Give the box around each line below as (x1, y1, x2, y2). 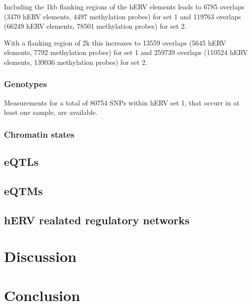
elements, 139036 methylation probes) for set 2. (4, 56, 148, 67)
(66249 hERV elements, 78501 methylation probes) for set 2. (4, 21, 187, 31)
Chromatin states (4, 128, 75, 140)
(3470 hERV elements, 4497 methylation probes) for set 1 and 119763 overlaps (4, 11, 241, 21)
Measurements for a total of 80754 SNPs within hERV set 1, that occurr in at (4, 97, 240, 107)
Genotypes (4, 78, 47, 90)
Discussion (4, 246, 77, 266)
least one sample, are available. (4, 107, 98, 117)
